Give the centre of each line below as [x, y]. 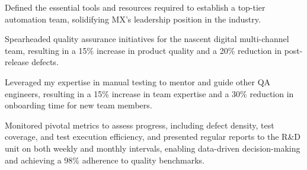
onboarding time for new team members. [79, 105]
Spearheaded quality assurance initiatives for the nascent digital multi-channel [147, 39]
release [17, 62]
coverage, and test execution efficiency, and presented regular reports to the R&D [153, 137]
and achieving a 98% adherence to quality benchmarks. [105, 160]
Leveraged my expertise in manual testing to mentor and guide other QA [138, 81]
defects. [45, 62]
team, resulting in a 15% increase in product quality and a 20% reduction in [143, 50]
